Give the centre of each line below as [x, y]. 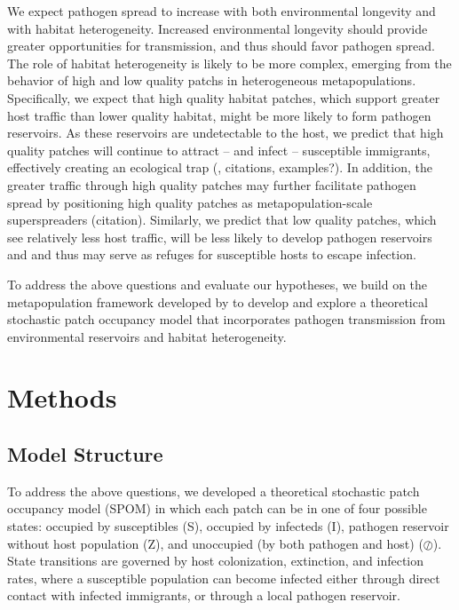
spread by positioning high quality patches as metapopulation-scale [190, 202]
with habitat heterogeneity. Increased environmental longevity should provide [218, 28]
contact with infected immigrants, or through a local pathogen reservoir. [204, 595]
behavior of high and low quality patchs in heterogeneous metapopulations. [212, 80]
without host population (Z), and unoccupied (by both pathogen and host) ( [215, 543]
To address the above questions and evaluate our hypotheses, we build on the [218, 284]
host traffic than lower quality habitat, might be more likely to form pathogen [219, 115]
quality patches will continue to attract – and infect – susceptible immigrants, [219, 150]
